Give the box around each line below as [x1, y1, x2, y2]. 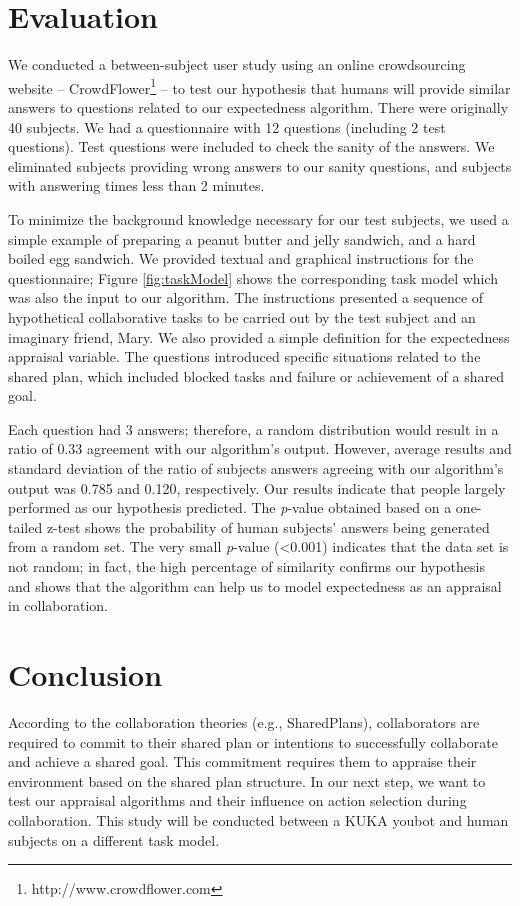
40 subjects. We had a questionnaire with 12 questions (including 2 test [8, 116, 446, 137]
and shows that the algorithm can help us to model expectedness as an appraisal [8, 575, 502, 596]
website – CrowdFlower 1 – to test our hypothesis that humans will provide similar [8, 74, 511, 98]
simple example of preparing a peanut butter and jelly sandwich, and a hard [8, 228, 476, 249]
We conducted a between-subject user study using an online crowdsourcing [8, 54, 466, 75]
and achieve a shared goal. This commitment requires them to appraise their [8, 751, 477, 772]
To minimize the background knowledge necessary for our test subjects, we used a [8, 208, 509, 229]
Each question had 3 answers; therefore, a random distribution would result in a [8, 418, 499, 439]
